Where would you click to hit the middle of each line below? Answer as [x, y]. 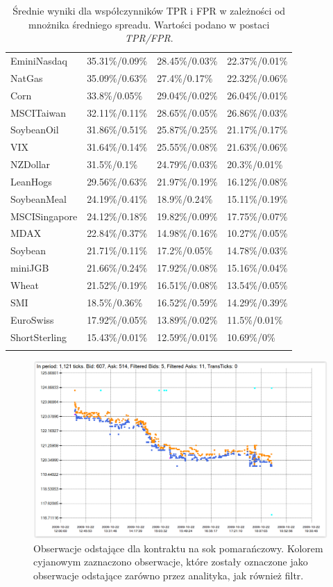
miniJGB [30, 268]
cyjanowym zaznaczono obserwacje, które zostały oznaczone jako [171, 562]
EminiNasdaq [39, 61]
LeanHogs [31, 181]
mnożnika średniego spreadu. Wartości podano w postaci [149, 24]
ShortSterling [39, 337]
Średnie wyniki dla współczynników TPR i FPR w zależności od [149, 10]
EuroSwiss [32, 319]
